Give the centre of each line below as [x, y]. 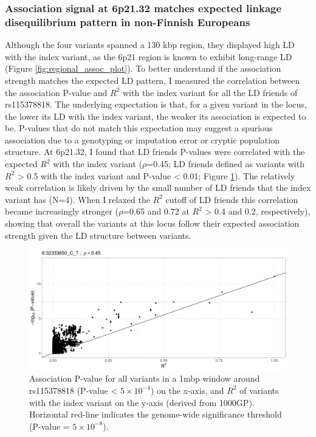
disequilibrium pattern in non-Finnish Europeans [128, 22]
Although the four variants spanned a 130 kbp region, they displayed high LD [150, 45]
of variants [259, 390]
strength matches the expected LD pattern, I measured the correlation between [153, 80]
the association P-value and [56, 92]
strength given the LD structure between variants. [98, 235]
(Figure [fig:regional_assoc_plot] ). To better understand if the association [143, 68]
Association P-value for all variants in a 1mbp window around [145, 378]
